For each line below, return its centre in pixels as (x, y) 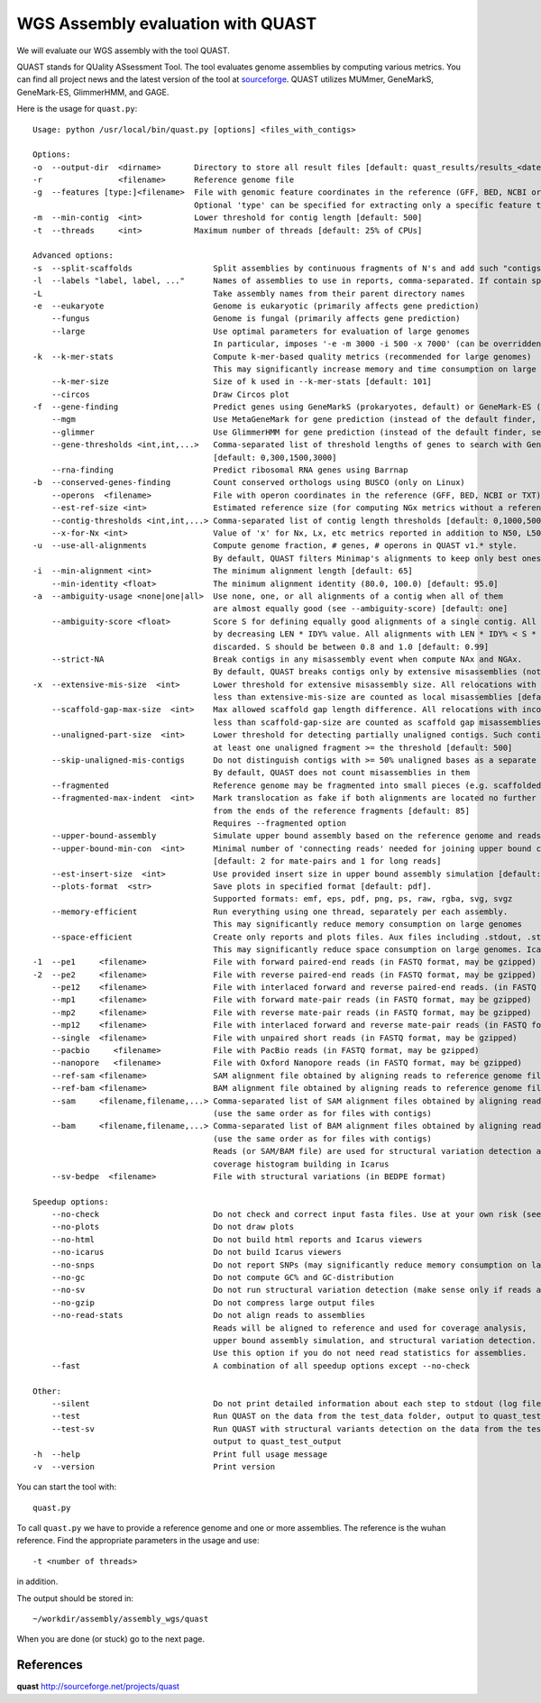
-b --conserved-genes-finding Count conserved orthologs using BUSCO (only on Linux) (249, 483)
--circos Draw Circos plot (170, 394)
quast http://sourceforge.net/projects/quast (98, 1687)
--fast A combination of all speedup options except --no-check (261, 1365)
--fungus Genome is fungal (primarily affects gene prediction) (256, 319)
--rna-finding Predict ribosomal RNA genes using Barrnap (229, 470)
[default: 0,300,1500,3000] (275, 457)
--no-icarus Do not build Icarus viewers (196, 1252)
